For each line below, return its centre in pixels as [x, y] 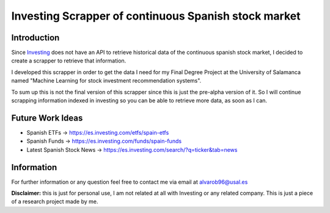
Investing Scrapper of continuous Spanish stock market [156, 16]
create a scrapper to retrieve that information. [69, 61]
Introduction [35, 38]
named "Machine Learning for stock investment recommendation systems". [106, 81]
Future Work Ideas [47, 118]
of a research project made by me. [55, 201]
